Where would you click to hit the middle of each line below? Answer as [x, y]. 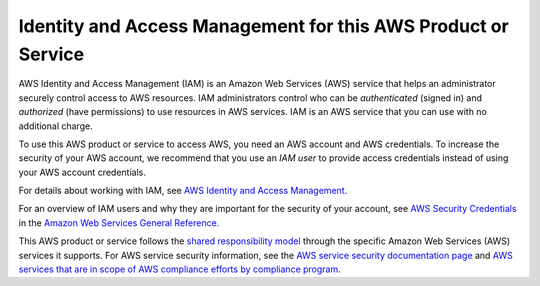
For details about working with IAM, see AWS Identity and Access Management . [183, 191]
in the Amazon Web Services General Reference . [119, 222]
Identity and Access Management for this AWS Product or [263, 26]
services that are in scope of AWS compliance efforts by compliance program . [180, 269]
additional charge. [56, 126]
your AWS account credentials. [82, 172]
